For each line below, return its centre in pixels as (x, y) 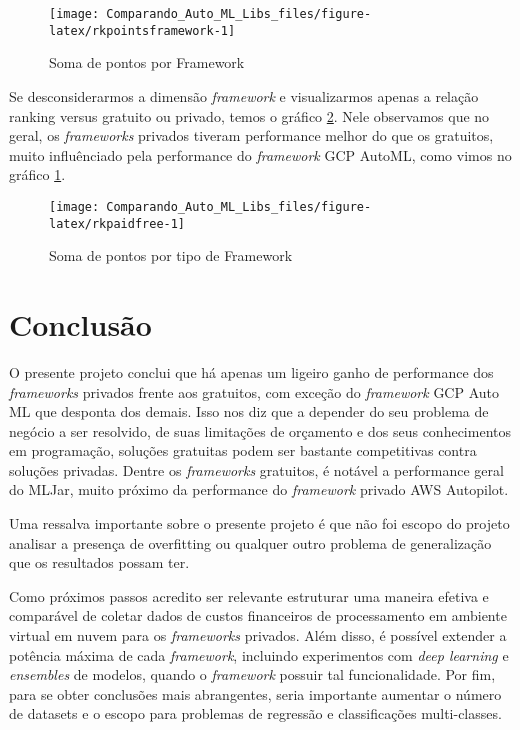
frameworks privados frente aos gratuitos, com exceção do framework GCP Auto (254, 391)
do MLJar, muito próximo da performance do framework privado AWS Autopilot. (259, 489)
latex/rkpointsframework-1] (142, 30)
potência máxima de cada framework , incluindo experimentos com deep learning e (259, 654)
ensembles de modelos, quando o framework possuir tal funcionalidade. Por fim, (252, 674)
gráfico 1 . (37, 174)
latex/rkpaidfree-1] (117, 223)
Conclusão (80, 323)
